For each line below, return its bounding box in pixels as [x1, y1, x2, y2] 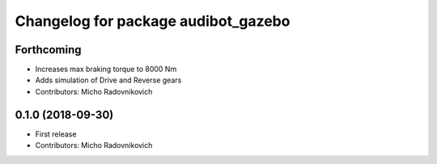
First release [35, 129, 77, 139]
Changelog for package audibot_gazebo [15, 12, 291, 30]
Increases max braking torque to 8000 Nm [35, 65, 177, 74]
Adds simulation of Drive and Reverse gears [35, 75, 182, 85]
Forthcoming [15, 43, 82, 57]
